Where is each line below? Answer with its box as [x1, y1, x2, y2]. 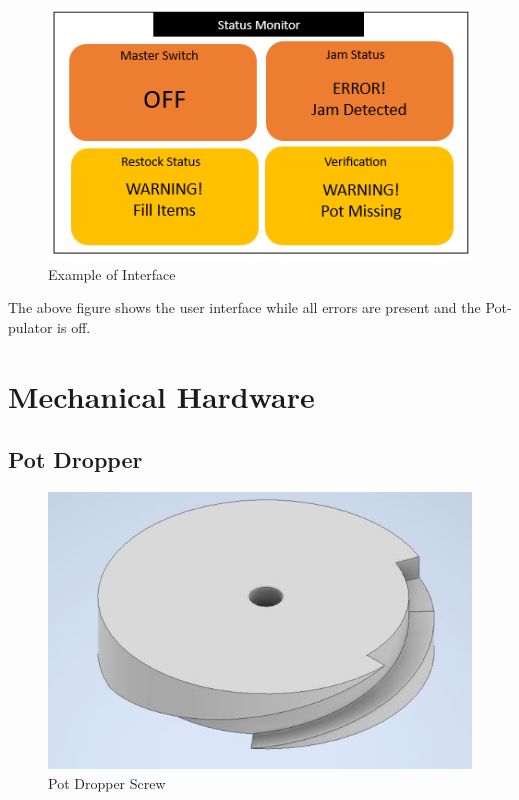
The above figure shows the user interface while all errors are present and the [8, 297, 481, 318]
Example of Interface [48, 263, 176, 284]
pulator [8, 316, 53, 337]
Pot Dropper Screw [48, 772, 166, 793]
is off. [57, 316, 91, 337]
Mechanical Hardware [8, 375, 315, 416]
